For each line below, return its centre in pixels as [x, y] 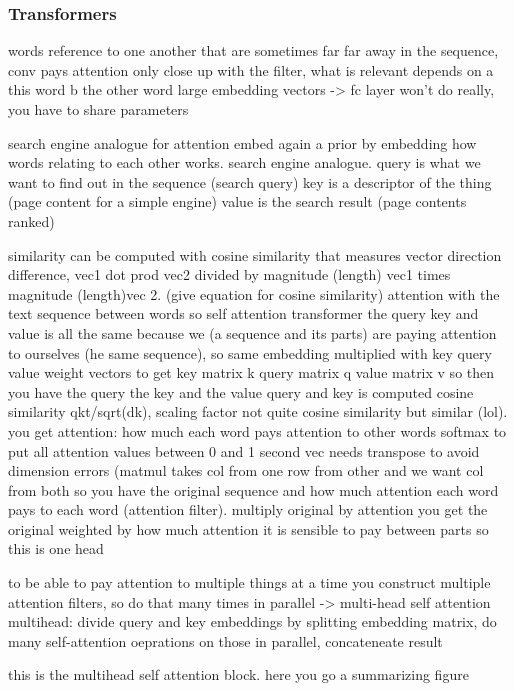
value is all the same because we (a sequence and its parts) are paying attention [252, 332]
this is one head [56, 548]
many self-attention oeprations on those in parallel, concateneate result [225, 640]
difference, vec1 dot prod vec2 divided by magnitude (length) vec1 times [229, 274]
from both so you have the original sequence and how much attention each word [253, 489]
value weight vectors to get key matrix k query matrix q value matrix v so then [251, 372]
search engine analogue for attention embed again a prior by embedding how [242, 142]
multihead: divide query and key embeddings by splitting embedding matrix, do [252, 621]
